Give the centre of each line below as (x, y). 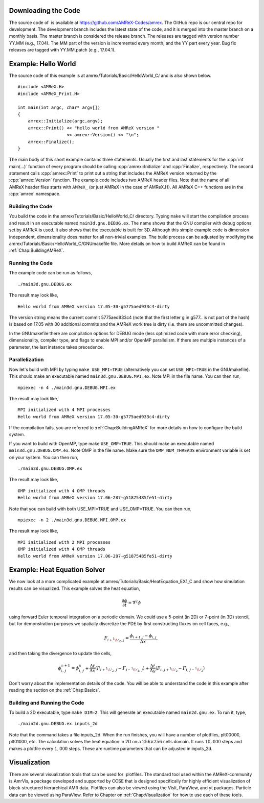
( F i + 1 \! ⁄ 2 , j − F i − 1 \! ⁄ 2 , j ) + (122, 669)
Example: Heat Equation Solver (57, 570)
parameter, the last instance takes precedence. (56, 347)
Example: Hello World (43, 64)
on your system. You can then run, (44, 457)
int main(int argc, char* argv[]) (59, 107)
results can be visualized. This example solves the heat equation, (75, 588)
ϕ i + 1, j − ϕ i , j (143, 636)
